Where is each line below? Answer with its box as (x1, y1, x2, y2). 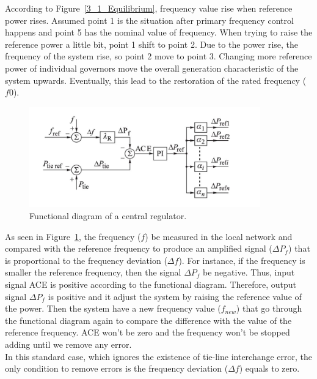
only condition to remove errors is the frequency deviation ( (5, 362, 228, 375)
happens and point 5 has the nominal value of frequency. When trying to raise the (5, 26, 313, 39)
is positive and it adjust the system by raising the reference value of (48, 290, 302, 302)
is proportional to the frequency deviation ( (5, 253, 167, 266)
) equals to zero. (239, 362, 300, 375)
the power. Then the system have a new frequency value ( (5, 302, 221, 315)
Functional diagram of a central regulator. (29, 209, 187, 222)
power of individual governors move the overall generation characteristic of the (5, 61, 299, 74)
